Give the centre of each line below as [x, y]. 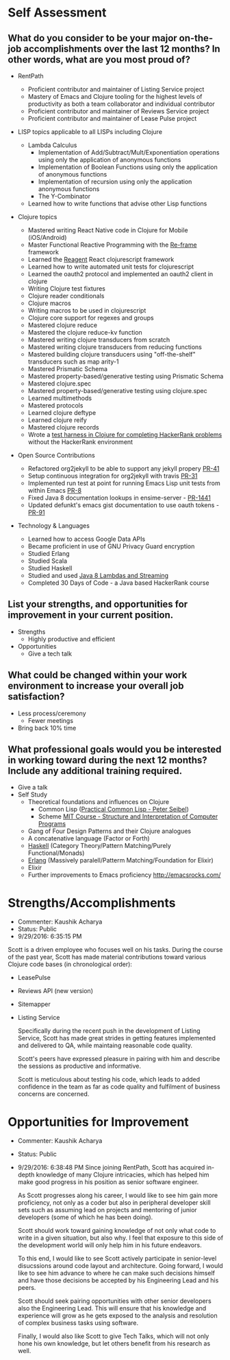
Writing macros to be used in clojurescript [87, 310]
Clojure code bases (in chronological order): [70, 964]
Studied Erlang [49, 554]
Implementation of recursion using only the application [115, 181]
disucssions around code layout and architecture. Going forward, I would [120, 1266]
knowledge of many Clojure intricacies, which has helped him [123, 1175]
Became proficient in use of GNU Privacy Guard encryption [111, 546]
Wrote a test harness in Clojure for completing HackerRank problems [125, 435]
